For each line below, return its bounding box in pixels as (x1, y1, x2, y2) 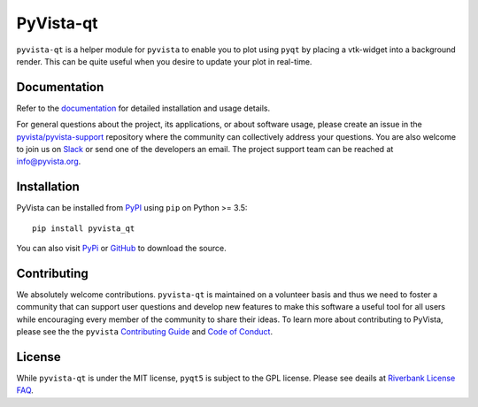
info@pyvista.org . (16, 156, 81, 167)
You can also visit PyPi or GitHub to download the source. (16, 243, 227, 254)
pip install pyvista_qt (32, 223, 135, 234)
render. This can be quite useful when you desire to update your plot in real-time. (16, 56, 312, 66)
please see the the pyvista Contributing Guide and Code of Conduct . (16, 326, 274, 337)
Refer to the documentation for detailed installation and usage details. (16, 103, 271, 113)
